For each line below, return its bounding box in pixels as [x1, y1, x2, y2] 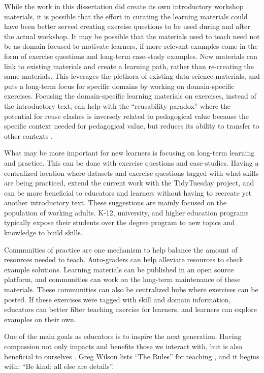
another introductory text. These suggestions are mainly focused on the [4, 197, 227, 208]
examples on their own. [4, 314, 76, 324]
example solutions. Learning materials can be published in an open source [4, 264, 234, 274]
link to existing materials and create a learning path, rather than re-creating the [4, 60, 254, 71]
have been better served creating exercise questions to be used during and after [4, 21, 250, 32]
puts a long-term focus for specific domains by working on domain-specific [4, 80, 235, 91]
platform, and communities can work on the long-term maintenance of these [4, 274, 241, 285]
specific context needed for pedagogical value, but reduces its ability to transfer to [4, 120, 259, 131]
